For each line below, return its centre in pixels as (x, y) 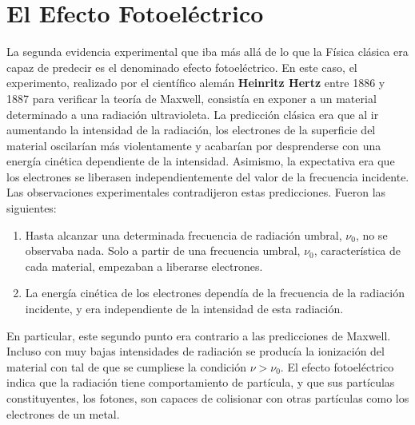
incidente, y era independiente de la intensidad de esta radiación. (184, 309)
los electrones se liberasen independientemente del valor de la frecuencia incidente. (208, 176)
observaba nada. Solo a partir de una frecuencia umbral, (163, 250)
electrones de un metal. (63, 413)
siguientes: (32, 208)
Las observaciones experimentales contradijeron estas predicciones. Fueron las (196, 192)
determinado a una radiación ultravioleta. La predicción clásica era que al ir (193, 114)
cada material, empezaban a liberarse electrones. (144, 266)
